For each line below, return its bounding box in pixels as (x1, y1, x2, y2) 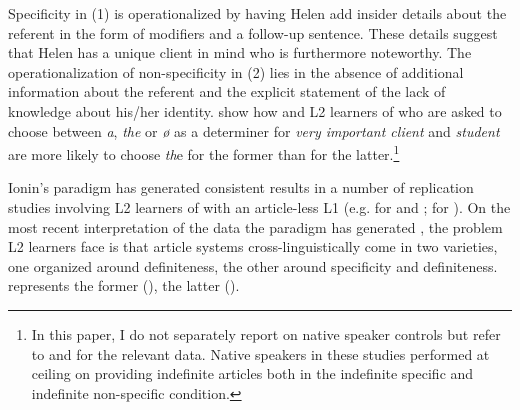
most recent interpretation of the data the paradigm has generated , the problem (8, 216, 503, 237)
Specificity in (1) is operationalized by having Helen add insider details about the (8, 3, 507, 23)
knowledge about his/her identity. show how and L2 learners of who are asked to (8, 100, 502, 121)
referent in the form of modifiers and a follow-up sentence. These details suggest (8, 22, 498, 43)
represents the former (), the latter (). (8, 275, 240, 296)
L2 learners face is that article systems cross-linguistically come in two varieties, (8, 236, 498, 257)
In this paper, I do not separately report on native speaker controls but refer (31, 323, 501, 344)
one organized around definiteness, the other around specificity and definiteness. (8, 255, 498, 276)
